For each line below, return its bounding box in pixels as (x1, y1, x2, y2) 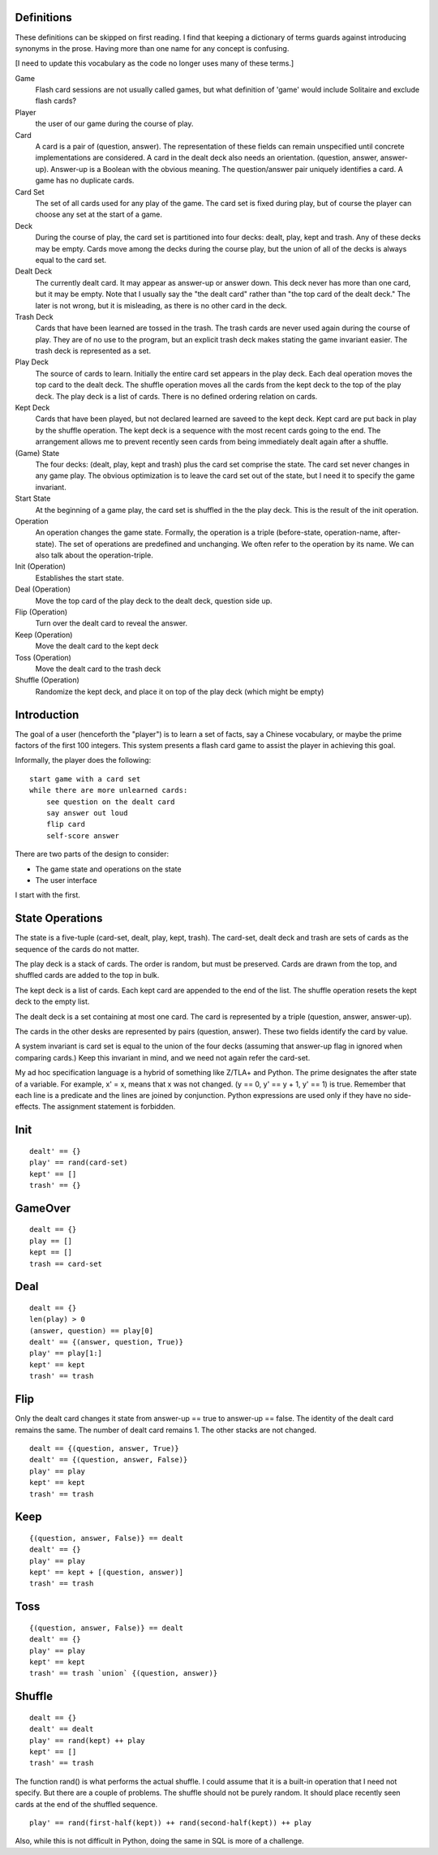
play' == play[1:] (29, 1349, 103, 1358)
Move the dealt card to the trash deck (35, 664, 161, 674)
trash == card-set (29, 1259, 103, 1268)
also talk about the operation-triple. (35, 550, 153, 560)
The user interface (35, 875, 97, 884)
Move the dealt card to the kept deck (35, 641, 159, 651)
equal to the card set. (35, 255, 107, 265)
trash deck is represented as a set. (35, 346, 152, 356)
